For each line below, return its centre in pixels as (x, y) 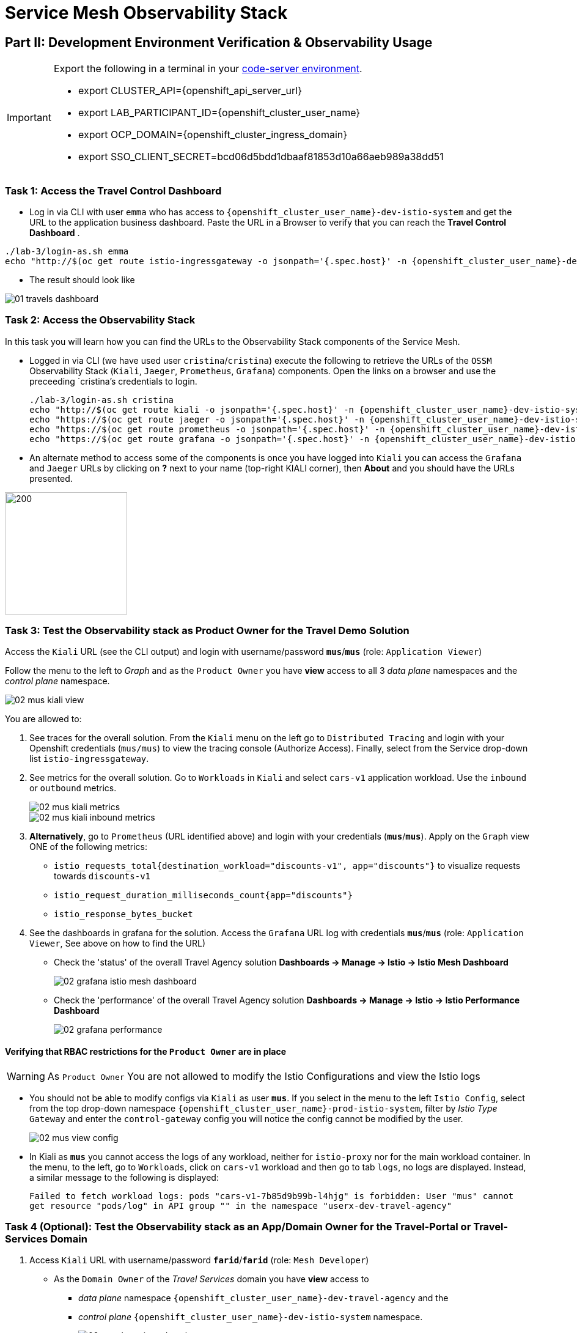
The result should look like (82, 279)
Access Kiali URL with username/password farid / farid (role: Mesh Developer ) (199, 1260)
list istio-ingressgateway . (89, 759)
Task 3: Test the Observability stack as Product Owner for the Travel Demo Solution (207, 631)
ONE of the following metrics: (89, 847)
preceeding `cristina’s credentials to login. (113, 381)
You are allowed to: (43, 719)
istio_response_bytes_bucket (123, 914)
